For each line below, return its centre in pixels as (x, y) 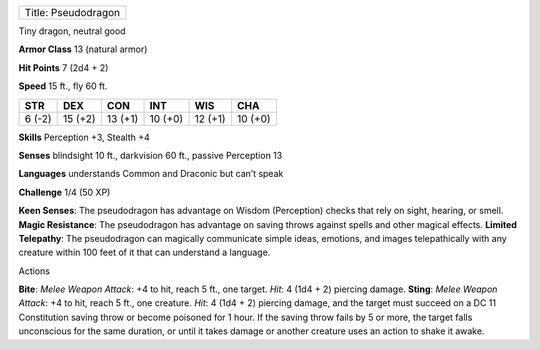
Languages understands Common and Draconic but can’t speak (151, 174)
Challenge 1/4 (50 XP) (64, 192)
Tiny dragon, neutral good (72, 31)
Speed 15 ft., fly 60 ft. (63, 86)
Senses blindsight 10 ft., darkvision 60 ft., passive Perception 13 (150, 155)
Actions (34, 271)
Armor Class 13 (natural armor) (83, 49)
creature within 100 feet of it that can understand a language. (144, 252)
